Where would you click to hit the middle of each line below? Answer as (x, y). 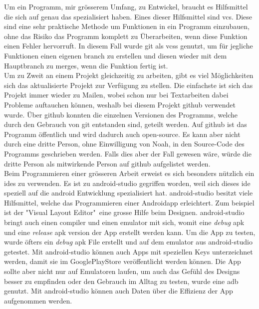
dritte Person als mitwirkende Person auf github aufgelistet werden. (107, 163)
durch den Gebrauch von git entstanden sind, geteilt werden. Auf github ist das (126, 124)
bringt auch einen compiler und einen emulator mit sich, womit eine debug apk (124, 222)
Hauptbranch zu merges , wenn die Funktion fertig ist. (86, 65)
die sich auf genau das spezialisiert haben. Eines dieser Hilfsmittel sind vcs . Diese (128, 16)
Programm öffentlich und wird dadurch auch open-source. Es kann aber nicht (122, 134)
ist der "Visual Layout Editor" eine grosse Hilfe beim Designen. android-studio (124, 212)
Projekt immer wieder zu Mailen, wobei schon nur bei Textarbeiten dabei (116, 95)
